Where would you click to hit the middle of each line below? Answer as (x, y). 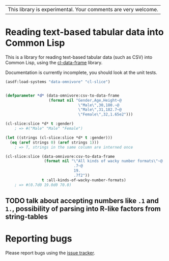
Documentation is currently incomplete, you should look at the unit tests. (81, 72)
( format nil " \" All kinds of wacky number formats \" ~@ (103, 161)
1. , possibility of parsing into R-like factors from (83, 209)
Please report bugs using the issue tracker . (50, 253)
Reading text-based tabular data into (84, 32)
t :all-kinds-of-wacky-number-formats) (84, 180)
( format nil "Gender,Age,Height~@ (85, 100)
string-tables (27, 217)
